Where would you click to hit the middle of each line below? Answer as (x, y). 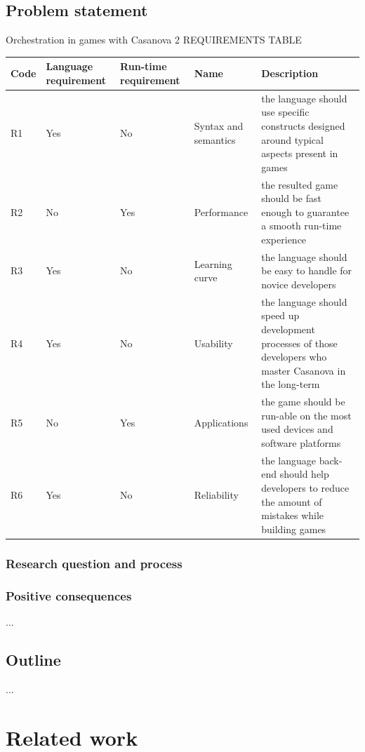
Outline (33, 659)
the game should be (303, 402)
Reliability (216, 494)
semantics (215, 139)
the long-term (291, 384)
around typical (292, 139)
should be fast (291, 198)
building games (294, 529)
